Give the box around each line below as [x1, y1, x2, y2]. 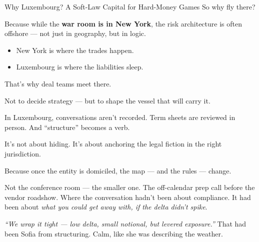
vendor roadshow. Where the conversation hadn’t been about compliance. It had [4, 191, 251, 202]
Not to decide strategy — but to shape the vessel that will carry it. [4, 95, 210, 105]
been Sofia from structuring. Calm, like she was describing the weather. [4, 228, 223, 238]
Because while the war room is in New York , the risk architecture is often [4, 18, 242, 28]
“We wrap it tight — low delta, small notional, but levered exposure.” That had [4, 218, 246, 228]
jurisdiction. [4, 148, 41, 158]
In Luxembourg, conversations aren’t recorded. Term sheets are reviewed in [4, 112, 235, 122]
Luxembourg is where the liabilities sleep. [16, 61, 143, 72]
